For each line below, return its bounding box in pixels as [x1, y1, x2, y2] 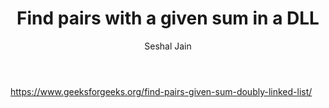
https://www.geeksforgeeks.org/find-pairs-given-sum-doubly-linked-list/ [10, 85, 313, 97]
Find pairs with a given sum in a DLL [16, 7, 320, 30]
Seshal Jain [144, 40, 192, 52]
